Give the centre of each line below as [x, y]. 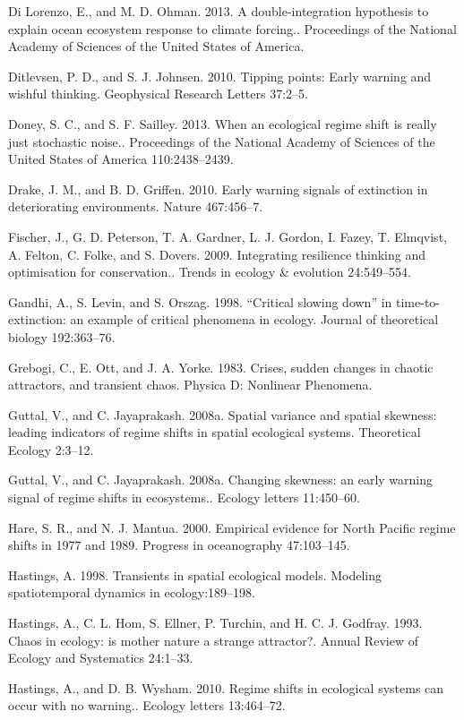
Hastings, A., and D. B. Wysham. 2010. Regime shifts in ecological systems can [226, 687]
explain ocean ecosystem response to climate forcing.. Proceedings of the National [232, 28]
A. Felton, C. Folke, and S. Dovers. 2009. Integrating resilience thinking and [217, 254]
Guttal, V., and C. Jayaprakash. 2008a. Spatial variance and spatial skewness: [223, 414]
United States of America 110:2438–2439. [121, 159]
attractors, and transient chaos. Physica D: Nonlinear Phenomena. [190, 385]
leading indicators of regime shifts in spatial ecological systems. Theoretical [215, 432]
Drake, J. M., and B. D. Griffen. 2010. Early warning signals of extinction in [218, 189]
